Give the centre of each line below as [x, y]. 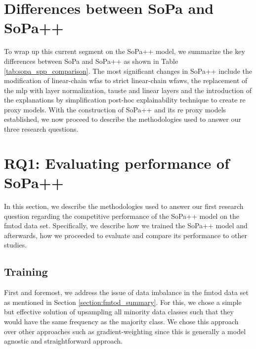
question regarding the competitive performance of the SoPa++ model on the [122, 216]
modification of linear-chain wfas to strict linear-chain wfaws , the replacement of [126, 80]
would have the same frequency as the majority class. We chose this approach [121, 321]
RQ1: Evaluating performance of [117, 163]
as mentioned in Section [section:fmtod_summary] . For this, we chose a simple [123, 302]
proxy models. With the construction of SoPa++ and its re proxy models [115, 109]
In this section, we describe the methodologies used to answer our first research [124, 206]
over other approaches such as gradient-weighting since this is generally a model [125, 331]
